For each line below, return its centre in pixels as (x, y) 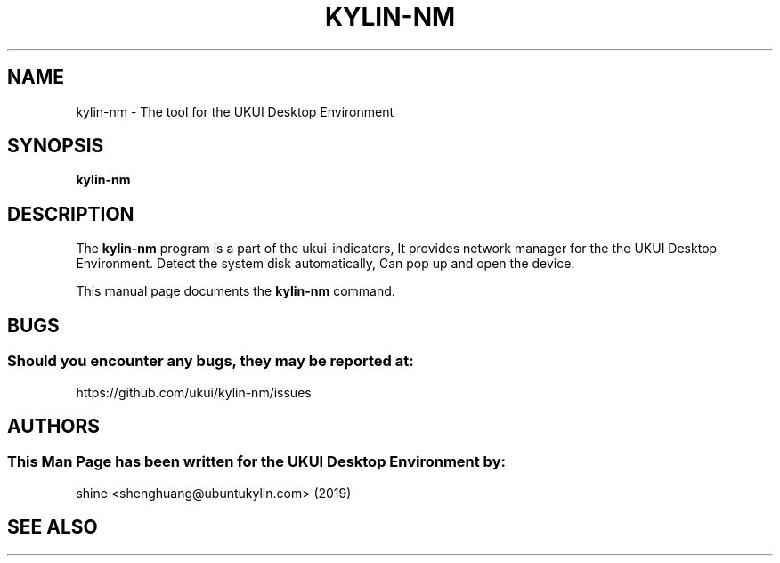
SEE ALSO (53, 527)
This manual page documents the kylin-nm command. (236, 291)
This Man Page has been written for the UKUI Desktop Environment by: (256, 462)
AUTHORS (54, 426)
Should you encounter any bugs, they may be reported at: (211, 361)
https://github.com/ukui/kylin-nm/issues (194, 392)
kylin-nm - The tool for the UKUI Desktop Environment (235, 111)
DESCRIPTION (71, 214)
